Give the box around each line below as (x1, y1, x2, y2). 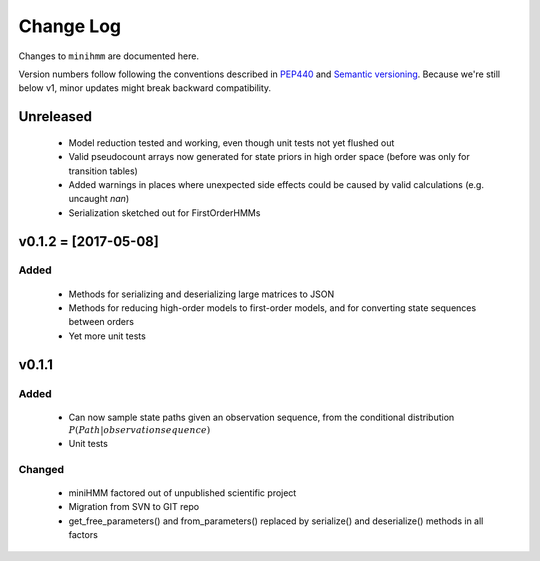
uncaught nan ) (68, 193, 130, 205)
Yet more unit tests (68, 330, 147, 342)
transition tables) (68, 165, 139, 177)
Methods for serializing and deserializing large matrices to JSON (68, 288, 335, 300)
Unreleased (18, 108, 93, 125)
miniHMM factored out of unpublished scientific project (68, 486, 297, 499)
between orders (68, 316, 135, 328)
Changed (18, 462, 65, 476)
